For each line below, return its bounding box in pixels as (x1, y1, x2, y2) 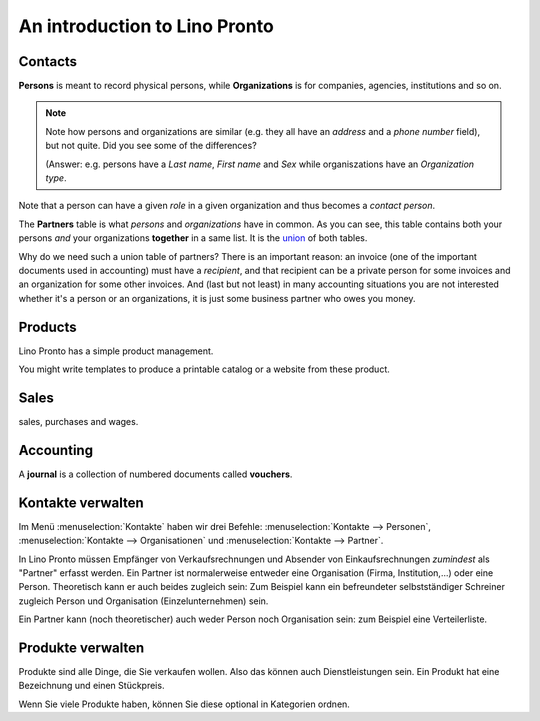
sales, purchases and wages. (18, 415, 139, 427)
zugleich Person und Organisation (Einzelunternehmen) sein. (18, 595, 269, 607)
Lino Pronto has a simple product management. (18, 345, 214, 357)
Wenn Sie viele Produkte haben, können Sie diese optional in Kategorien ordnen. (18, 698, 350, 710)
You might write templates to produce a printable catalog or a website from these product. (18, 363, 390, 375)
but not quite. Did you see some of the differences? (45, 140, 257, 152)
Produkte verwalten (18, 639, 145, 656)
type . (45, 172, 67, 184)
